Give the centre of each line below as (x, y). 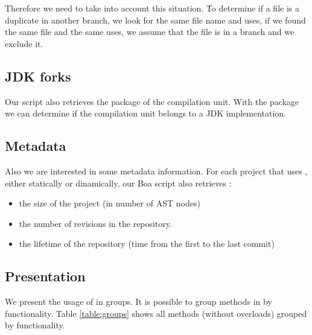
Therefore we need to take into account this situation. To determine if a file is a (152, 8)
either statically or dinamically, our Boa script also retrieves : (118, 183)
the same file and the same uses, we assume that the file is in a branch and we (150, 32)
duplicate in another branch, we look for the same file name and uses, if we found (155, 20)
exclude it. (24, 43)
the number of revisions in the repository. (95, 223)
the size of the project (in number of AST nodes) (110, 203)
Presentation (45, 276)
